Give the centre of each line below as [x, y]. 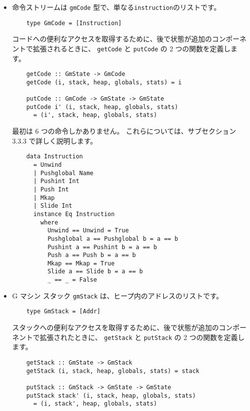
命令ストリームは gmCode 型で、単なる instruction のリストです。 [116, 7]
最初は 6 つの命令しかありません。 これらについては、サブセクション [124, 131]
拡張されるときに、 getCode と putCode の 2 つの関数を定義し [132, 48]
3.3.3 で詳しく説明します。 [54, 140]
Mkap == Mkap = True [81, 263]
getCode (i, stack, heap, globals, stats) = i [104, 82]
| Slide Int [53, 206]
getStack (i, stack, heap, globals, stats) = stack [113, 371]
